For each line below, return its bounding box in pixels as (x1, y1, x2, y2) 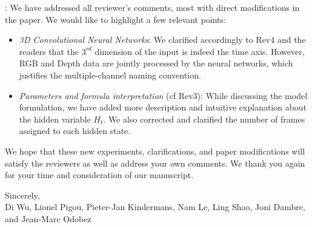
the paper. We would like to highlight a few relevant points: (5, 13, 226, 25)
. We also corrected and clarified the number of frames (103, 112, 305, 125)
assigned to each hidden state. (19, 124, 131, 137)
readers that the (19, 45, 79, 57)
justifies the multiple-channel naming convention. (19, 68, 201, 81)
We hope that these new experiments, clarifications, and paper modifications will (5, 144, 305, 157)
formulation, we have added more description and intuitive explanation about (19, 101, 307, 113)
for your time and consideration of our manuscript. (5, 168, 194, 181)
